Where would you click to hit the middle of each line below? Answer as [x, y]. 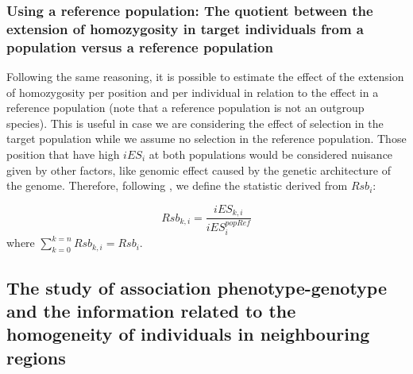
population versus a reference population [140, 46]
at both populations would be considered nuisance [271, 154]
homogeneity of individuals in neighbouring [188, 334]
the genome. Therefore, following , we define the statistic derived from [177, 185]
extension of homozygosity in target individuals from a [185, 28]
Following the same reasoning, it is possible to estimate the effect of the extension [205, 77]
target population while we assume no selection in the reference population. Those [206, 139]
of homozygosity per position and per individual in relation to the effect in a [193, 92]
